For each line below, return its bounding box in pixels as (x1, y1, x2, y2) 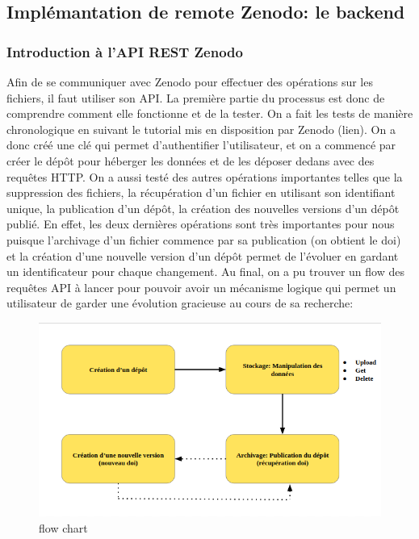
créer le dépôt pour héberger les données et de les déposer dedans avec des (6, 152, 375, 169)
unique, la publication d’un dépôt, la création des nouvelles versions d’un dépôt (6, 199, 400, 216)
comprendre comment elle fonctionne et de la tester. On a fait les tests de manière (6, 105, 413, 122)
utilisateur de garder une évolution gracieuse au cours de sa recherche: (6, 295, 354, 311)
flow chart (39, 519, 88, 536)
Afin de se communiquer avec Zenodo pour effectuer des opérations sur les (6, 73, 373, 90)
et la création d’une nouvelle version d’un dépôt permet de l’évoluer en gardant (6, 247, 399, 264)
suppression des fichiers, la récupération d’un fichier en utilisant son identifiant (6, 184, 396, 201)
